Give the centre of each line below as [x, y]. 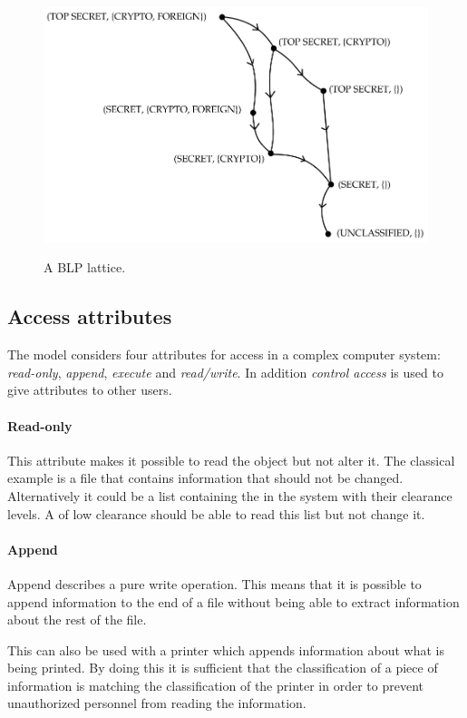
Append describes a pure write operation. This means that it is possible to [214, 583]
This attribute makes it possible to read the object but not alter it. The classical [231, 460]
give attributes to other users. [90, 390]
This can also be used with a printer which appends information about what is [226, 649]
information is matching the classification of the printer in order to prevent [215, 685]
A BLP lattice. [85, 267]
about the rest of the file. [77, 620]
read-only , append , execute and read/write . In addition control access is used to [225, 372]
